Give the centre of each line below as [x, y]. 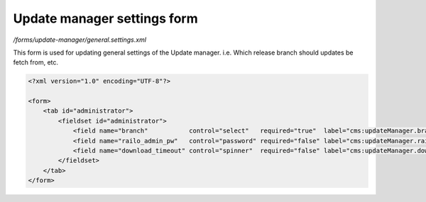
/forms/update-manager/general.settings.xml [80, 40]
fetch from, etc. [36, 62]
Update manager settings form [105, 18]
